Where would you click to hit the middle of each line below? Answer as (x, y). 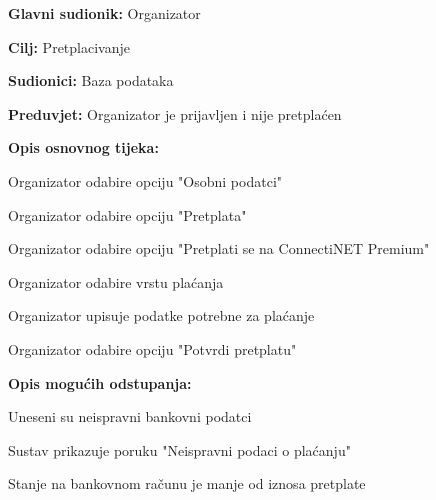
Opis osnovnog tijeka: (83, 147)
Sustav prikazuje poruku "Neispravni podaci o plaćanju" (179, 449)
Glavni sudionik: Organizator (104, 13)
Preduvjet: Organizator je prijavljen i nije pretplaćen (175, 113)
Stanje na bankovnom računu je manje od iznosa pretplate (187, 483)
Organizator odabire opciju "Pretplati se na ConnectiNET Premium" (219, 248)
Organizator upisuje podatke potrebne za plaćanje (161, 315)
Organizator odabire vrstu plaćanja (116, 281)
